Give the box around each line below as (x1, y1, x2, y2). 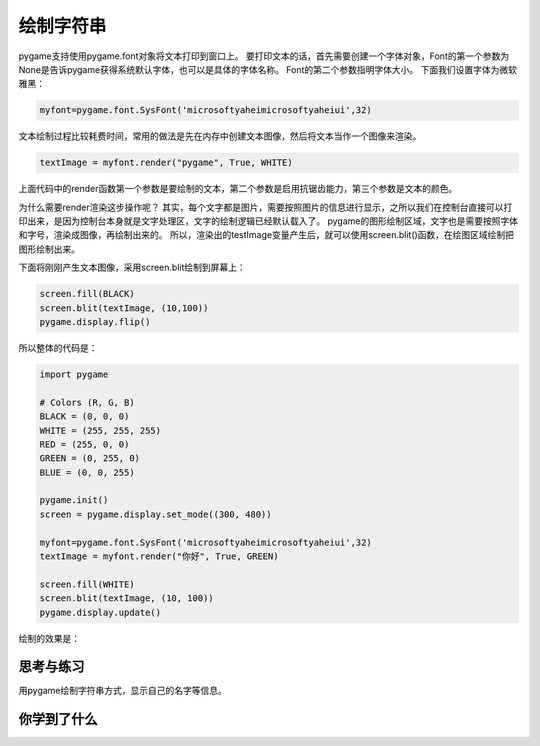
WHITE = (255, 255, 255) (39, 425, 162, 436)
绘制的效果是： (18, 632, 80, 644)
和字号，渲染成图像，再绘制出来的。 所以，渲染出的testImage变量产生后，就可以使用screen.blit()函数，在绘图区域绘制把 (18, 229, 515, 241)
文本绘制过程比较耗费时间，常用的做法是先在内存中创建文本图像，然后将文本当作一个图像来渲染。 (18, 130, 422, 142)
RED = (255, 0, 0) (39, 438, 130, 450)
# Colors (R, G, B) (39, 396, 135, 408)
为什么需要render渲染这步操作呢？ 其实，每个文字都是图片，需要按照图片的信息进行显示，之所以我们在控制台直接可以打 (18, 201, 513, 213)
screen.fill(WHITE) (39, 578, 135, 590)
